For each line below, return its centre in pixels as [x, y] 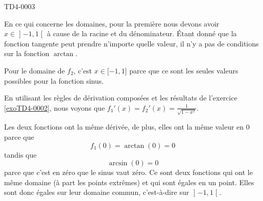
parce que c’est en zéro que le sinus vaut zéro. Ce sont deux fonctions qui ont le [128, 172]
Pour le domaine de [34, 70]
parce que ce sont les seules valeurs [184, 70]
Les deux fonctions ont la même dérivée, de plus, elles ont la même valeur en [124, 127]
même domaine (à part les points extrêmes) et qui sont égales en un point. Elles [129, 182]
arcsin [118, 164]
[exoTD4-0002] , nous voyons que [55, 107]
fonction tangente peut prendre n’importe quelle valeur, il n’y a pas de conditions [131, 43]
